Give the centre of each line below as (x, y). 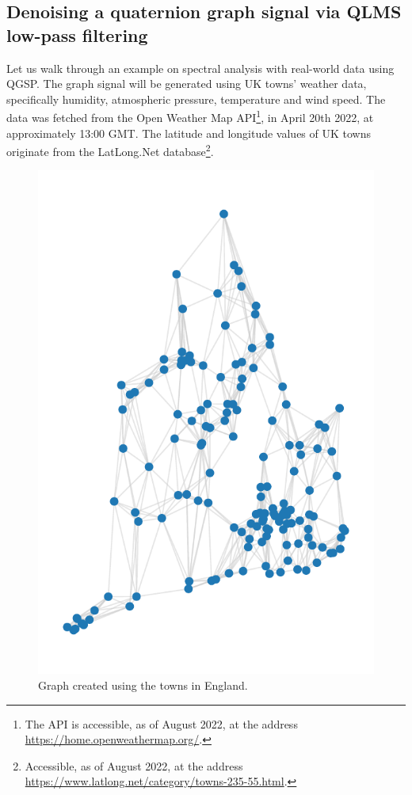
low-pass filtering (77, 34)
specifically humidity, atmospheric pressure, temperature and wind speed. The (196, 99)
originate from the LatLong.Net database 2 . (110, 150)
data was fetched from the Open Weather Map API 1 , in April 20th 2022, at (190, 116)
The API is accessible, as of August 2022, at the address (161, 723)
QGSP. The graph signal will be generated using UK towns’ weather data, (187, 84)
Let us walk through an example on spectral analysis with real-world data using (200, 68)
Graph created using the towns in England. (143, 685)
